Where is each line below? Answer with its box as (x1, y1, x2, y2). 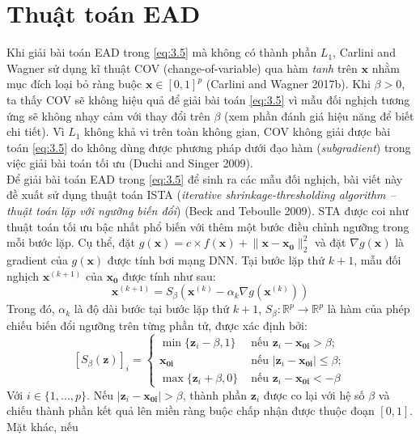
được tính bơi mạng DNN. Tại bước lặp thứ (107, 252, 325, 269)
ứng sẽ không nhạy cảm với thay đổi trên (6, 107, 210, 124)
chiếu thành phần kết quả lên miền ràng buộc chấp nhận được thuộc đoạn (6, 402, 375, 419)
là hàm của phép (327, 300, 410, 317)
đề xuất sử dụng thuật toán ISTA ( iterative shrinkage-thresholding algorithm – (6, 186, 396, 203)
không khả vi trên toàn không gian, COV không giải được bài (84, 123, 391, 140)
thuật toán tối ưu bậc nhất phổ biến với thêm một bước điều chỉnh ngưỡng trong (6, 218, 409, 235)
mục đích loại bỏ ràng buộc (6, 75, 142, 92)
